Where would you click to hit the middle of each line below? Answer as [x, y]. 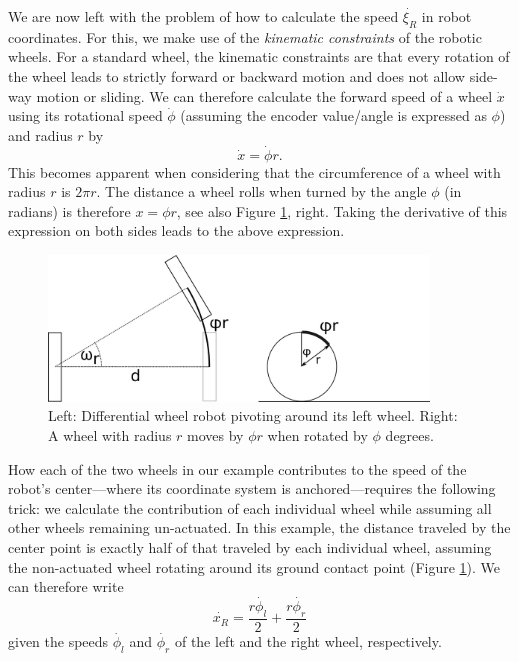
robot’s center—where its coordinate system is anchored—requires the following [252, 488]
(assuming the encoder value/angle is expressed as [333, 115]
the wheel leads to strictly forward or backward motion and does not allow [236, 75]
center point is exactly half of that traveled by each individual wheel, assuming [250, 546]
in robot [446, 16]
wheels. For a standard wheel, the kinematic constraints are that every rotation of [259, 56]
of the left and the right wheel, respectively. [308, 640]
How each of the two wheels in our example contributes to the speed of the [237, 468]
